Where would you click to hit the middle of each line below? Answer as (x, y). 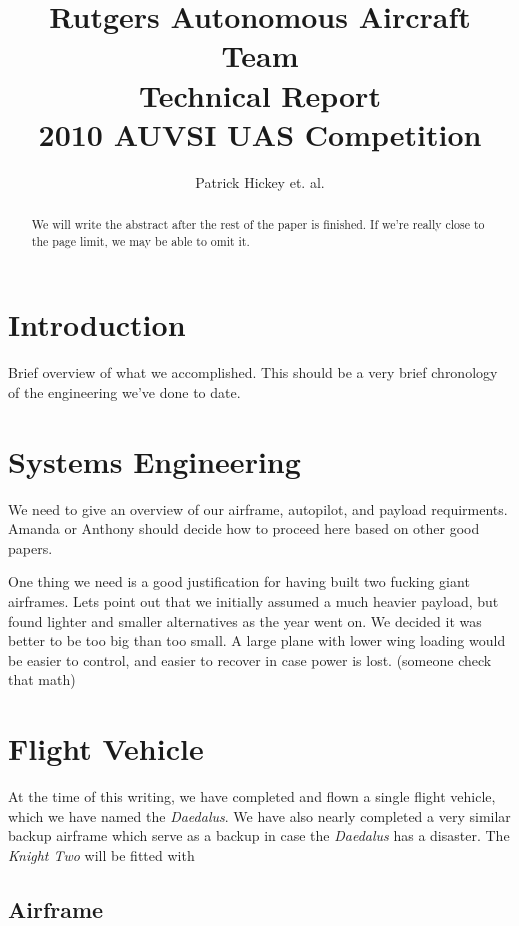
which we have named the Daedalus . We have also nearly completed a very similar (259, 815)
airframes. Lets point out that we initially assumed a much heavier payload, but (253, 601)
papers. (30, 547)
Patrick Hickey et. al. (260, 181)
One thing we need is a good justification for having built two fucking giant (239, 581)
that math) (42, 679)
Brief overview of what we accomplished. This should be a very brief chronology (253, 372)
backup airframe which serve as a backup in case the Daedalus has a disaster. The (259, 835)
